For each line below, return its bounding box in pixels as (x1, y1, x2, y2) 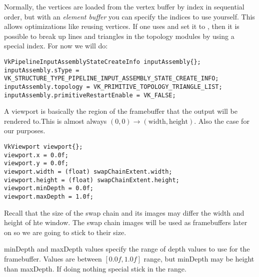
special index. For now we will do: (4, 40, 108, 51)
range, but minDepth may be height (143, 254, 254, 264)
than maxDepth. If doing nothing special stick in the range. (4, 263, 186, 274)
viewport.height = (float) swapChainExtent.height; (4, 176, 179, 184)
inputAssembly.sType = (4, 66, 79, 74)
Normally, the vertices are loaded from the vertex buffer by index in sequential (4, 1, 244, 11)
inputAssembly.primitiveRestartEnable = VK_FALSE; (4, 91, 176, 99)
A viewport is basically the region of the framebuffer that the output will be (4, 106, 237, 116)
